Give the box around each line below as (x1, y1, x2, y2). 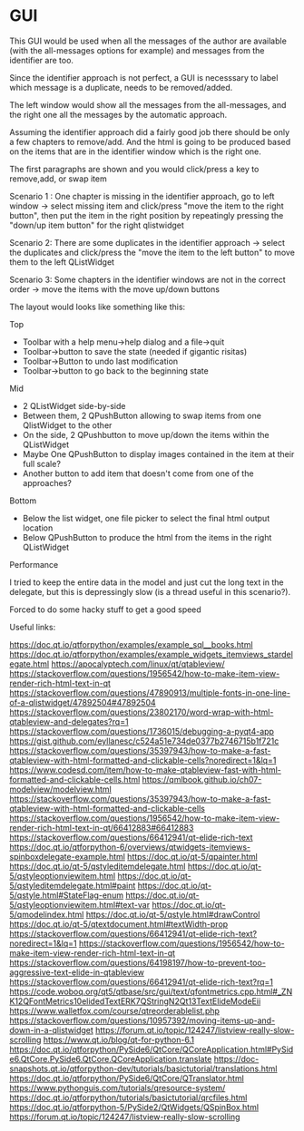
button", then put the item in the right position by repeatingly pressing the (9, 210, 284, 220)
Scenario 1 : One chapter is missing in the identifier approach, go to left (9, 190, 275, 201)
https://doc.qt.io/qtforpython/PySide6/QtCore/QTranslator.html (9, 1072, 245, 1084)
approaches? (22, 477, 73, 488)
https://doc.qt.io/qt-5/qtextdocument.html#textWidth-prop (9, 918, 229, 930)
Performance (9, 559, 59, 570)
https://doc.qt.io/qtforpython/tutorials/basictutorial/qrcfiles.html (9, 1092, 248, 1103)
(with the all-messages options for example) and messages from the (9, 44, 265, 55)
